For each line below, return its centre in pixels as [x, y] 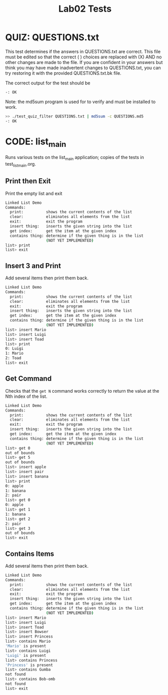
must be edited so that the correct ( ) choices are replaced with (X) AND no [83, 57]
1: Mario [14, 354]
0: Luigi [14, 349]
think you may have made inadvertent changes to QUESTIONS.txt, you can [83, 68]
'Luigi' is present [26, 655]
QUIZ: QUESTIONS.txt [52, 37]
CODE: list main [36, 142]
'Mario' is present [26, 646]
